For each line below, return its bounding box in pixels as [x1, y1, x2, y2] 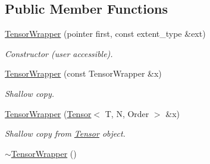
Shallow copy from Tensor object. [5, 127, 126, 140]
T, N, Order [105, 107, 149, 119]
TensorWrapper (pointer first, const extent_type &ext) [5, 27, 206, 40]
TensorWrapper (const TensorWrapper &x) [5, 67, 162, 80]
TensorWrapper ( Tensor [5, 107, 92, 119]
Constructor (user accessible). [5, 47, 113, 59]
